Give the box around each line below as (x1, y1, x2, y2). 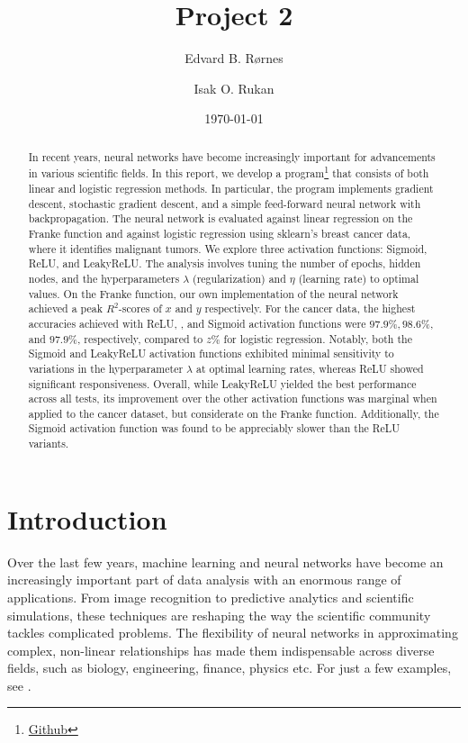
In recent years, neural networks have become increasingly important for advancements (28, 149, 436, 164)
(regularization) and (193, 270, 286, 285)
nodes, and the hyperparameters (28, 270, 180, 285)
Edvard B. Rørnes (184, 49, 283, 68)
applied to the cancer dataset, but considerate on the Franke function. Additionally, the (28, 405, 439, 421)
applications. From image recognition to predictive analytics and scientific (7, 587, 414, 606)
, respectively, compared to (77, 331, 203, 346)
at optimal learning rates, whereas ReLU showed (195, 360, 424, 376)
